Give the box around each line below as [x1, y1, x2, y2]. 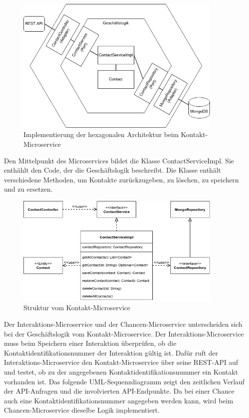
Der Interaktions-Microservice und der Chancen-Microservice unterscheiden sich [4, 319, 243, 329]
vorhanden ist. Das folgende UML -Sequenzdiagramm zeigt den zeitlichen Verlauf [4, 376, 245, 386]
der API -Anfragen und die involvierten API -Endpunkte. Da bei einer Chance [4, 386, 234, 396]
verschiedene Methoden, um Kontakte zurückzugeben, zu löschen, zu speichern [4, 174, 239, 184]
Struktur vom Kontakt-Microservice [23, 302, 130, 313]
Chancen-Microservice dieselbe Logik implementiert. [4, 405, 160, 415]
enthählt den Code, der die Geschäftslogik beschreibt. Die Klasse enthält [4, 165, 221, 175]
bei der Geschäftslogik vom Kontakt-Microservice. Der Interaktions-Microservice [4, 328, 244, 338]
